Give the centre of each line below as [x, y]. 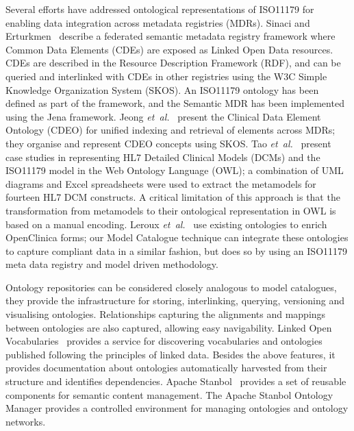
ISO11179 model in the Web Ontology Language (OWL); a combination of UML [175, 170]
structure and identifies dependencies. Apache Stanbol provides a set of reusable [176, 381]
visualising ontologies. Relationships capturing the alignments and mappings [166, 314]
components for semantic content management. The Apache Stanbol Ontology [169, 394]
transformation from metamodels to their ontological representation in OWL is [171, 210]
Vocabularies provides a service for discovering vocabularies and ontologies [164, 341]
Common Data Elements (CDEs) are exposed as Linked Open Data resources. [169, 49]
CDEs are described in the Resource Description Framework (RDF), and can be [173, 63]
